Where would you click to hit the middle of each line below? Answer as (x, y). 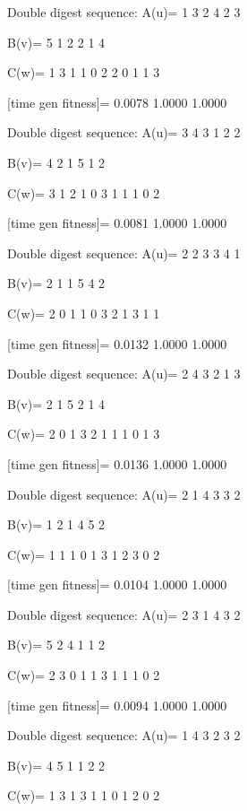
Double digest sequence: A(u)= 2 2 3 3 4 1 (124, 253)
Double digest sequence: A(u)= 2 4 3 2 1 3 (124, 374)
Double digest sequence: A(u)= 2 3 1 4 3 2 (124, 614)
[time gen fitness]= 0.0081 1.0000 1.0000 (117, 223)
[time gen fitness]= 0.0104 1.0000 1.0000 (117, 584)
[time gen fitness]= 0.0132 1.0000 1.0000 (117, 343)
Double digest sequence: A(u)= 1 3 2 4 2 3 (124, 12)
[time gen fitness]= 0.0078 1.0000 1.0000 (117, 102)
